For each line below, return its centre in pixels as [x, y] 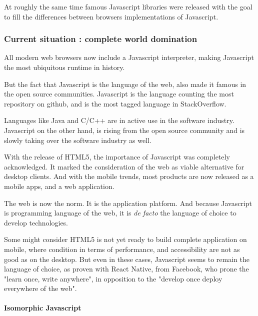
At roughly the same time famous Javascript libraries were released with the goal [128, 6]
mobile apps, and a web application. [59, 186]
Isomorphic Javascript [43, 308]
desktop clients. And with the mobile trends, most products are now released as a [129, 176]
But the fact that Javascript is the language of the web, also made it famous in [125, 84]
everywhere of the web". [40, 288]
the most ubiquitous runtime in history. [64, 67]
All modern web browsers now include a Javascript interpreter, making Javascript [129, 57]
